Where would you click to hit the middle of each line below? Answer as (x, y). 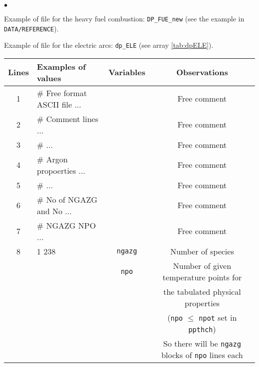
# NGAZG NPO (66, 225)
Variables (127, 72)
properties (202, 303)
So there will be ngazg (202, 343)
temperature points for (202, 277)
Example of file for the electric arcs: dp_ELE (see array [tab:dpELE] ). (109, 45)
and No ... (54, 211)
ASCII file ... (59, 104)
